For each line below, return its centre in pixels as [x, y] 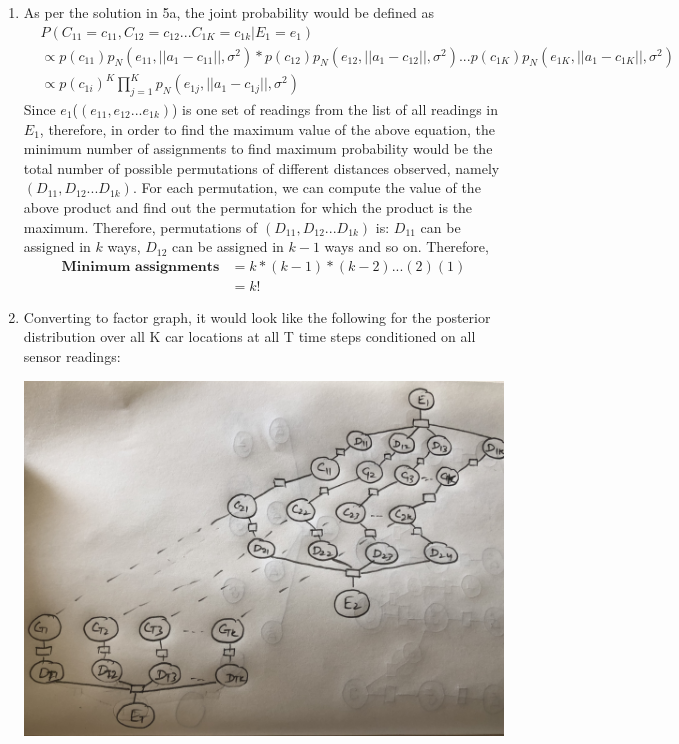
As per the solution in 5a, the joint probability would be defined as [229, 12]
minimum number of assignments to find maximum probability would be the [258, 148]
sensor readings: [72, 355]
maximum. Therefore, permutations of [140, 226]
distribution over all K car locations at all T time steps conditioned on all [249, 336]
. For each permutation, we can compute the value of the [306, 187]
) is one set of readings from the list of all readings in [335, 108]
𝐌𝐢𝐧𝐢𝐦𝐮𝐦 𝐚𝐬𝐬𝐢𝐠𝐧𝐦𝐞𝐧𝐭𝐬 [140, 266]
